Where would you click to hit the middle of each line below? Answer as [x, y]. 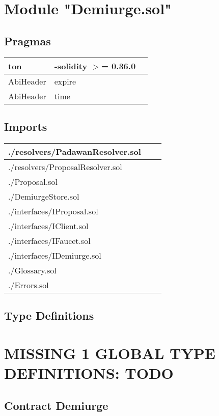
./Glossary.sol [32, 270]
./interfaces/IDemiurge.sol [55, 255]
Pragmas [28, 40]
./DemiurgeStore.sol [44, 196]
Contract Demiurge [56, 405]
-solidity [71, 66]
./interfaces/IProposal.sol [53, 211]
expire [65, 81]
